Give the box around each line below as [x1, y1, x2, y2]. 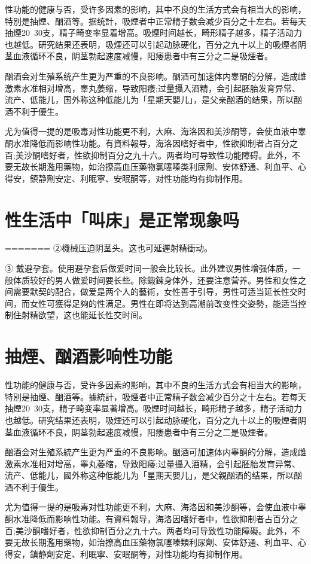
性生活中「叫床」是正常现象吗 [5, 207, 240, 231]
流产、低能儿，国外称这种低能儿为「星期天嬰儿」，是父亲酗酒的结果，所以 [5, 93, 294, 106]
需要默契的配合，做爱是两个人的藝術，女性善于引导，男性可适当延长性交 [13, 285, 298, 298]
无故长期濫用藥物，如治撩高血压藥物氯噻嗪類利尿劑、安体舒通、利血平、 [13, 536, 298, 548]
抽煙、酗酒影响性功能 [5, 344, 173, 368]
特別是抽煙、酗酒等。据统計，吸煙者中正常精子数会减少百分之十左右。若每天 [5, 14, 306, 27]
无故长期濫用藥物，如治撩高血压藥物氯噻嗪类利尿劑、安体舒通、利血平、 [13, 160, 298, 173]
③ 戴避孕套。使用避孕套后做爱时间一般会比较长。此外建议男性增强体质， [5, 262, 292, 275]
